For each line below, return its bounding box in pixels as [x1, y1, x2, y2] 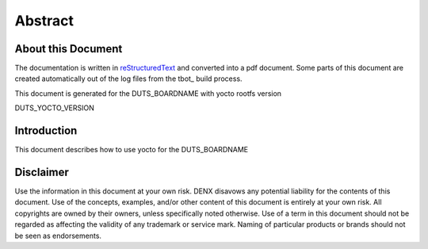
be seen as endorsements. [14, 231, 102, 240]
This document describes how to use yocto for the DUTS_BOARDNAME [14, 145, 249, 155]
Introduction [14, 124, 78, 138]
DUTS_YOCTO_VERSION [14, 103, 95, 113]
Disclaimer [14, 165, 69, 178]
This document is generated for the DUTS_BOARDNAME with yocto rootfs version [14, 88, 281, 98]
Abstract [14, 12, 75, 29]
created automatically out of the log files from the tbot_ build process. [14, 74, 243, 83]
